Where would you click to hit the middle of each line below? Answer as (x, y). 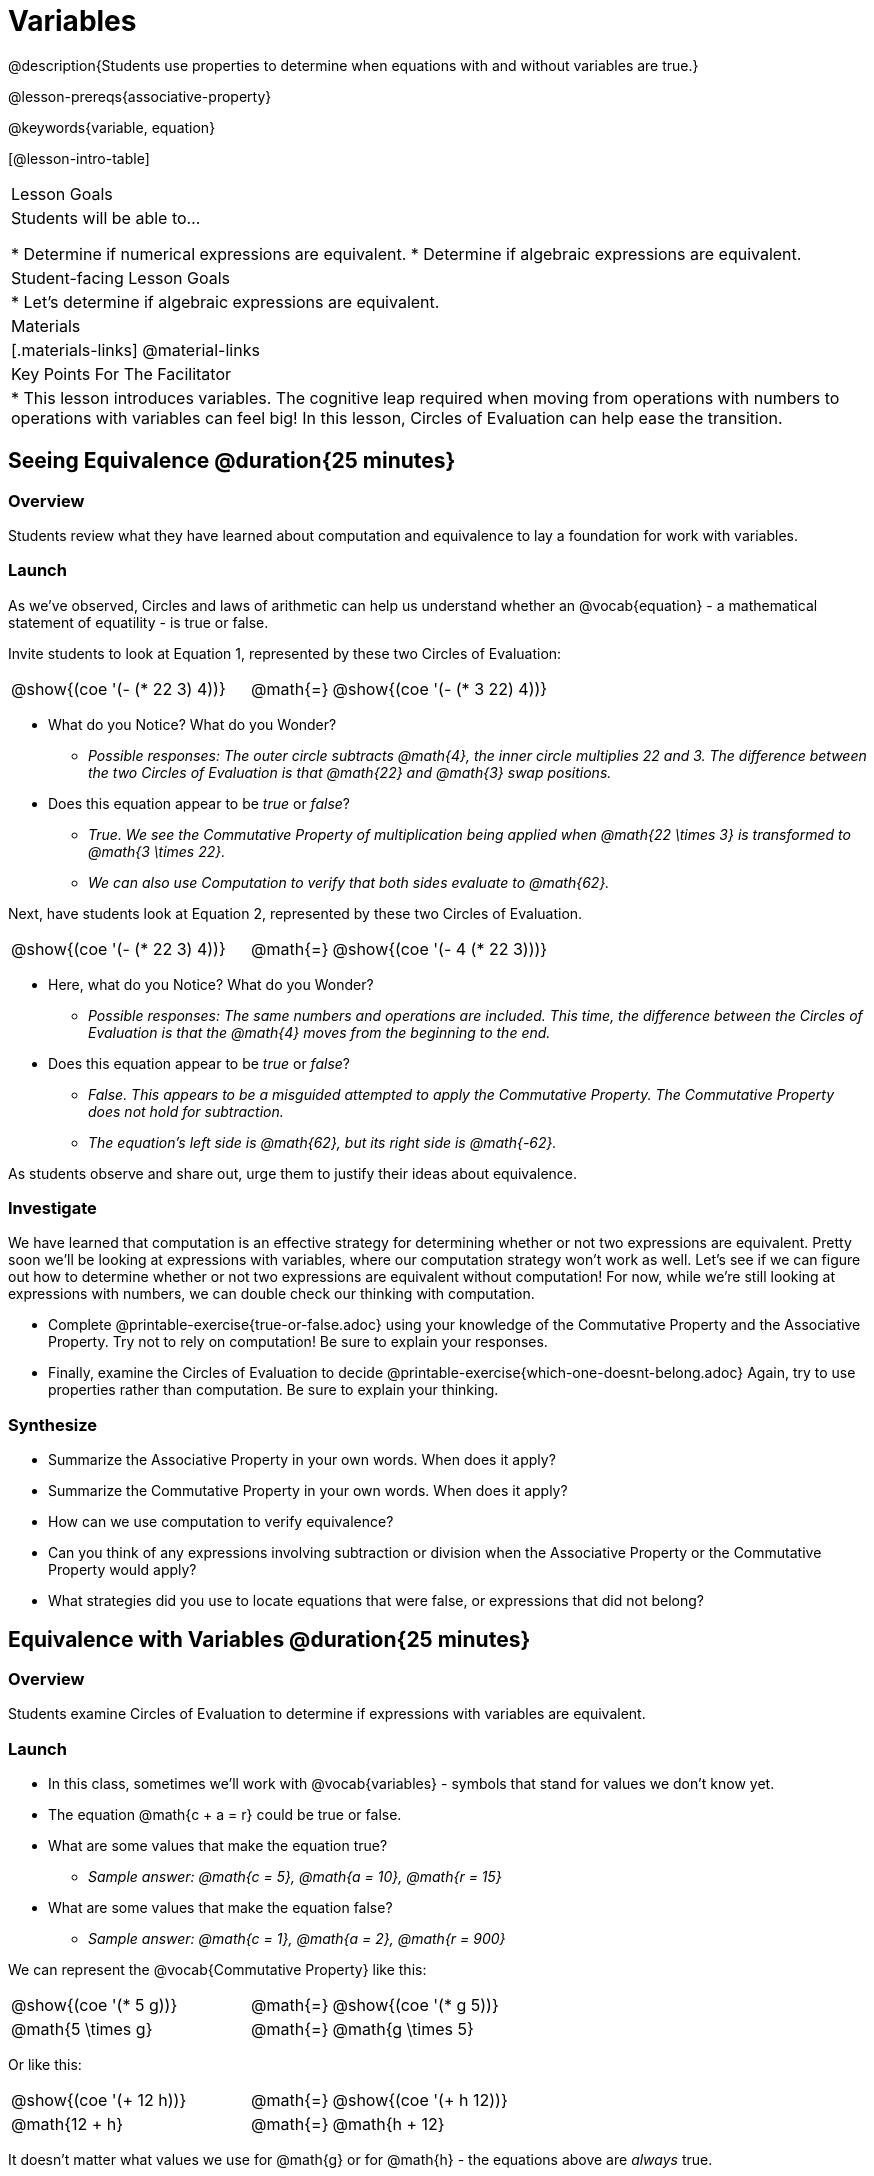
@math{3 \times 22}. (157, 851)
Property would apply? (122, 1570)
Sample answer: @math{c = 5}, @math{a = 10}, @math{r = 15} (295, 1877)
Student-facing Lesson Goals (121, 277)
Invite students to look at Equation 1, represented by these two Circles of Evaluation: (285, 653)
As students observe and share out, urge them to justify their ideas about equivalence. (293, 1173)
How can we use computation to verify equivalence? (221, 1522)
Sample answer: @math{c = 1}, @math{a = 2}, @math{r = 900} (297, 1939)
